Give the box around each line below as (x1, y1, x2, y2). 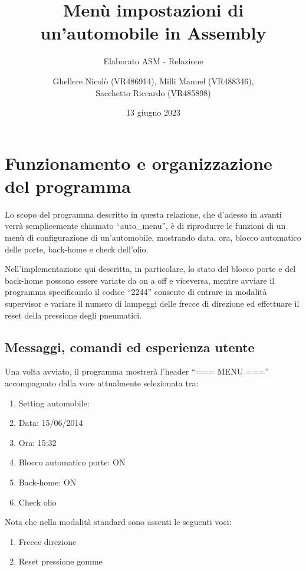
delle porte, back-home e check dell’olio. (5, 242, 149, 255)
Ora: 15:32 (18, 436, 57, 448)
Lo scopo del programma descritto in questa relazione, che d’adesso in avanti (5, 208, 282, 220)
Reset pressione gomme (18, 555, 103, 567)
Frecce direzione (18, 535, 77, 547)
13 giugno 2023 (126, 106, 180, 119)
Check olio (18, 495, 57, 508)
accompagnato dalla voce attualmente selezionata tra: (5, 376, 199, 389)
